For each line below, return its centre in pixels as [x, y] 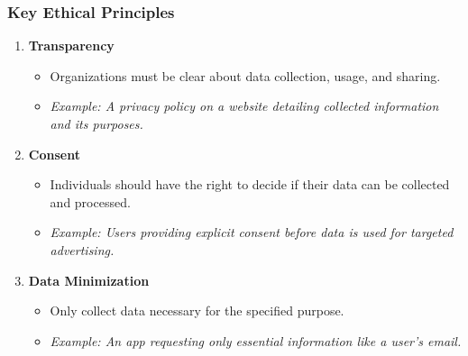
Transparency [71, 46]
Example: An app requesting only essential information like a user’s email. [256, 340]
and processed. [90, 201]
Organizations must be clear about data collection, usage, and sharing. [245, 75]
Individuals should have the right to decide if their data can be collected [250, 184]
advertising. [82, 249]
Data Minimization [89, 280]
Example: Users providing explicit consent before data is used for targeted [252, 232]
